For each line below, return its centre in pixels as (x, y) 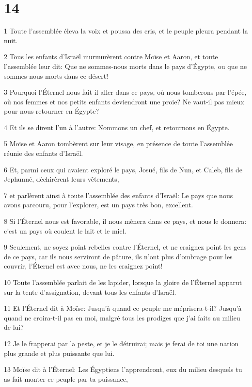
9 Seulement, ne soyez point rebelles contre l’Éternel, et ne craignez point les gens (125, 247)
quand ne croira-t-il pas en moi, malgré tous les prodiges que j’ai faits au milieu (122, 317)
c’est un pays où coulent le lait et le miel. (65, 230)
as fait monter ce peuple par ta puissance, (66, 379)
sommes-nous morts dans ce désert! (56, 76)
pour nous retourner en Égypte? (52, 111)
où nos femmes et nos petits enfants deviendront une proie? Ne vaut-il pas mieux (124, 101)
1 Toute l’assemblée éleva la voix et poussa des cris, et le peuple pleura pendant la (126, 31)
